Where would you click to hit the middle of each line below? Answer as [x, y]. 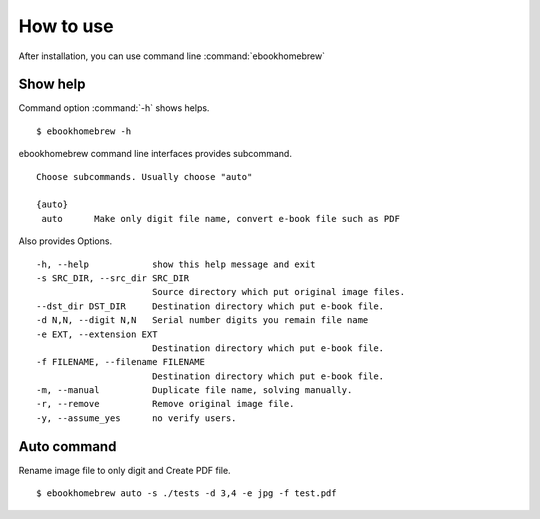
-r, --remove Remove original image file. [165, 404]
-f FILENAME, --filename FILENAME [120, 362]
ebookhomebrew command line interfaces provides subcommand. [155, 154]
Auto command [67, 446]
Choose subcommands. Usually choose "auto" [144, 176]
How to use [66, 26]
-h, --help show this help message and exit [176, 264]
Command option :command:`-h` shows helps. [114, 108]
